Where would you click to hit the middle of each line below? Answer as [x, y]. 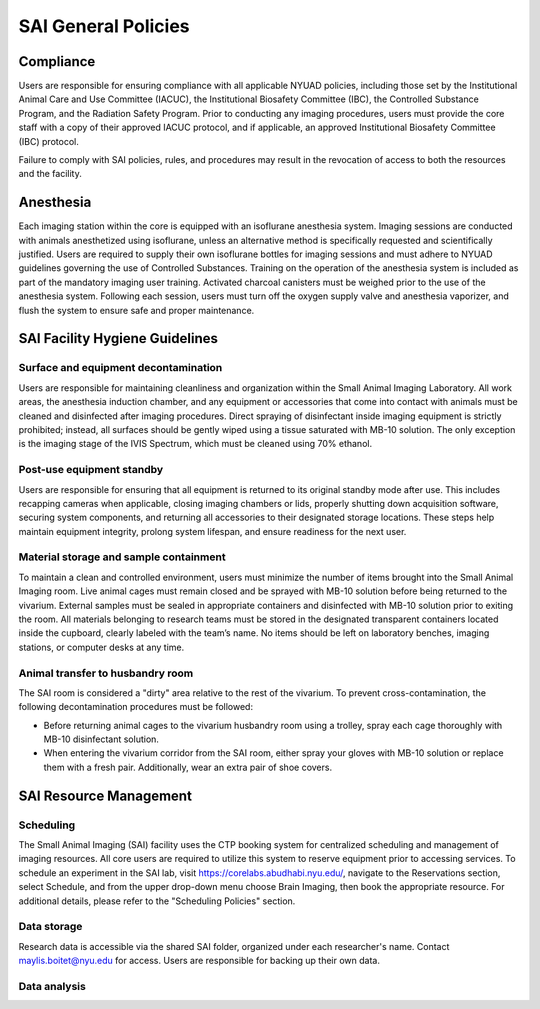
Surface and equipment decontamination [120, 368]
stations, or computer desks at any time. [101, 647]
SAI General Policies [104, 26]
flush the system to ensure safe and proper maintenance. [136, 310]
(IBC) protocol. [48, 141]
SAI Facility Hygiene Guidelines [118, 338]
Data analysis [52, 986]
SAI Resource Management [105, 795]
